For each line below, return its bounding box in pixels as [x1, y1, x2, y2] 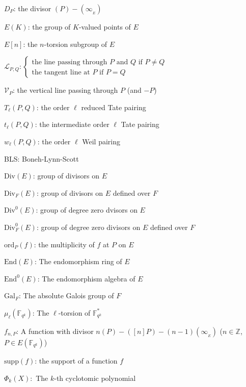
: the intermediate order [35, 119, 110, 130]
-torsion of [58, 307, 91, 318]
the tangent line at [32, 68, 90, 76]
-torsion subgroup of [44, 38, 107, 49]
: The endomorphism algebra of [37, 273, 135, 283]
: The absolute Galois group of [19, 290, 114, 301]
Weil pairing [82, 136, 120, 146]
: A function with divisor [16, 325, 94, 336]
